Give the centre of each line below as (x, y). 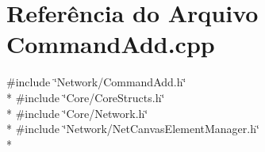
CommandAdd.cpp (111, 44)
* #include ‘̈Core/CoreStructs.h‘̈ (86, 97)
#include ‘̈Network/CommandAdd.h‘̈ (96, 82)
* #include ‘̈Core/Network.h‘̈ (77, 113)
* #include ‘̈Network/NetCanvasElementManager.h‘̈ (133, 129)
